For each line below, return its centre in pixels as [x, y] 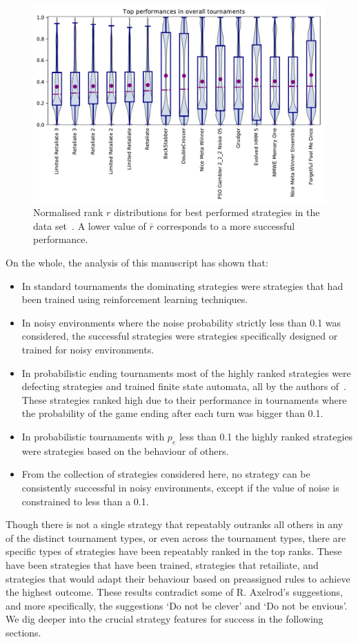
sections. [23, 632]
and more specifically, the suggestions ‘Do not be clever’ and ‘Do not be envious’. [177, 605]
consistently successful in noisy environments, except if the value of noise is [180, 487]
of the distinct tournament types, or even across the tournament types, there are [176, 537]
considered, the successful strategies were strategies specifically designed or [180, 336]
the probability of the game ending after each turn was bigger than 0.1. [172, 413]
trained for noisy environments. [88, 350]
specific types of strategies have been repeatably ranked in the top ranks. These [174, 551]
